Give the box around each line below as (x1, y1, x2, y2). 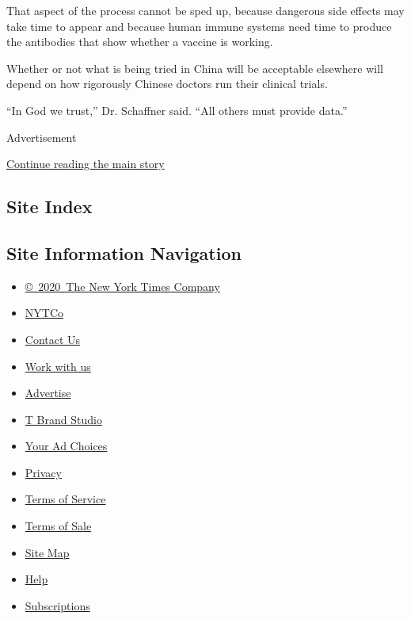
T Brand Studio (25, 411, 102, 427)
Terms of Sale (25, 518, 92, 534)
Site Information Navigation (6, 240, 242, 265)
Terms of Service (25, 491, 106, 507)
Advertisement (6, 128, 77, 145)
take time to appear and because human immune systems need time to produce (6, 17, 392, 34)
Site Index (6, 194, 93, 219)
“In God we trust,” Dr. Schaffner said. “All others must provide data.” (6, 101, 348, 118)
